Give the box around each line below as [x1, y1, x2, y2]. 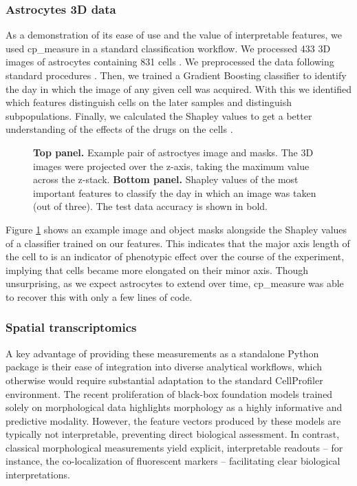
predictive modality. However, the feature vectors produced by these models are [6, 413, 341, 427]
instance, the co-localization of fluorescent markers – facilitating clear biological [6, 454, 340, 468]
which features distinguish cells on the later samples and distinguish [6, 95, 292, 109]
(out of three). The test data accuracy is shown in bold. [33, 199, 268, 213]
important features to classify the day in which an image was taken [33, 185, 316, 200]
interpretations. [6, 467, 70, 482]
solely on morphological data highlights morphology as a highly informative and [6, 400, 343, 414]
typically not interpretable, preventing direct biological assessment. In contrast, [6, 427, 340, 441]
